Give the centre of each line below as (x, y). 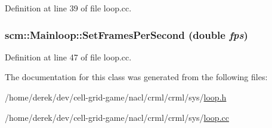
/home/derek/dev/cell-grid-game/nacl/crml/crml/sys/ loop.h (116, 97)
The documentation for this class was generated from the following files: (136, 77)
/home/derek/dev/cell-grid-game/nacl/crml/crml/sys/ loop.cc (117, 117)
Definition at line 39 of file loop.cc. (68, 8)
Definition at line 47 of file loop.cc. (68, 57)
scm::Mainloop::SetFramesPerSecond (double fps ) (126, 34)
